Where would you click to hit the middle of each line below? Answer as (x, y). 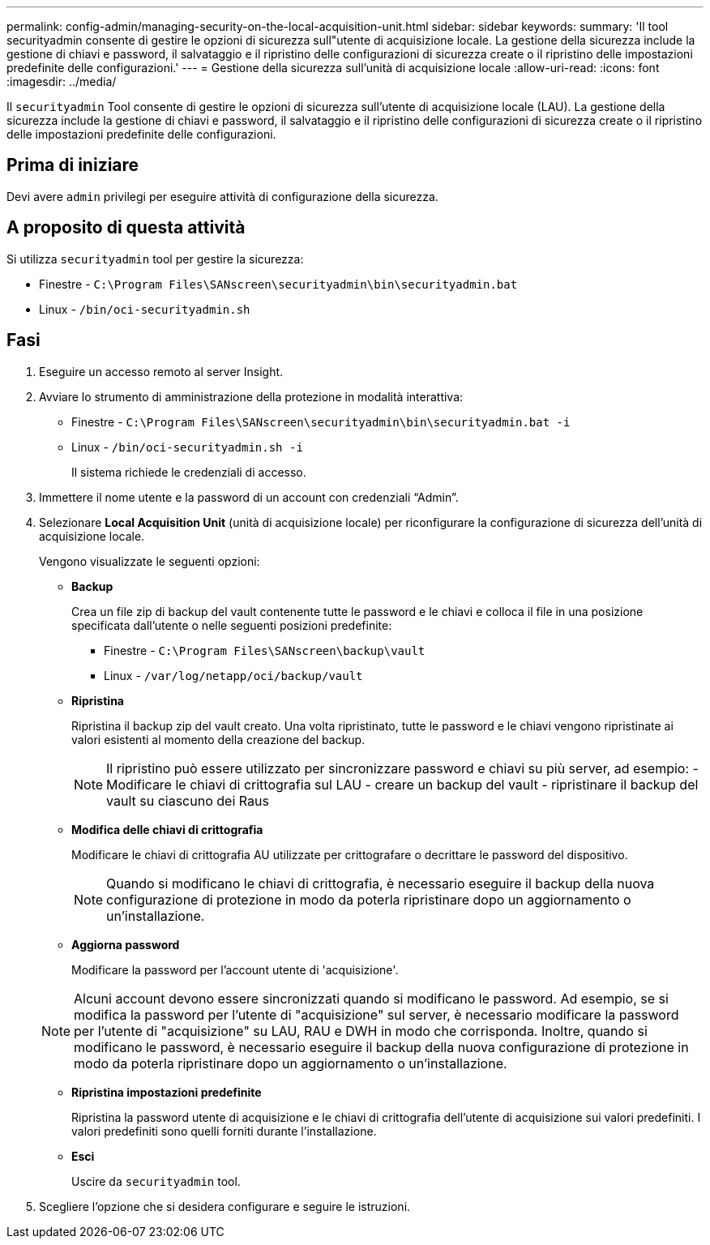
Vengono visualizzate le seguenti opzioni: (150, 561)
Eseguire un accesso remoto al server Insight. (161, 371)
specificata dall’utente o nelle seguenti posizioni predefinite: (232, 625)
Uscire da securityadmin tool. (156, 1181)
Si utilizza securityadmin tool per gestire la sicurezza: (155, 259)
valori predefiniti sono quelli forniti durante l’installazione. (224, 1131)
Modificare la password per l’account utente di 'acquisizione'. (235, 969)
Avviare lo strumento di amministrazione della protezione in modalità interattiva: (251, 396)
